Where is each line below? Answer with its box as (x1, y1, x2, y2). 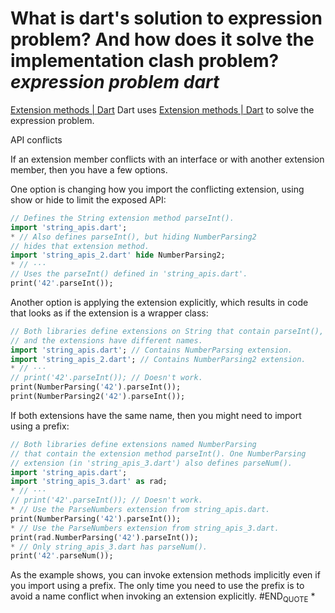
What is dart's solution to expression (10, 7, 323, 30)
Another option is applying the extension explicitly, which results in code (10, 296, 309, 308)
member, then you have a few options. (10, 163, 168, 176)
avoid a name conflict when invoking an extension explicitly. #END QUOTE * (10, 590, 316, 605)
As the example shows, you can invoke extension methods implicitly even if (10, 569, 321, 581)
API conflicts (10, 133, 63, 146)
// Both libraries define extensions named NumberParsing (10, 439, 257, 449)
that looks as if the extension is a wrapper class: (10, 307, 209, 319)
